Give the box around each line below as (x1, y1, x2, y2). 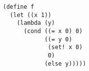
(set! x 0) (48, 44, 83, 51)
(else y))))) (44, 60, 86, 67)
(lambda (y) (16, 19, 55, 27)
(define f (3, 3, 34, 10)
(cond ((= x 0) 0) (23, 27, 83, 35)
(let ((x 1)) (10, 11, 52, 18)
